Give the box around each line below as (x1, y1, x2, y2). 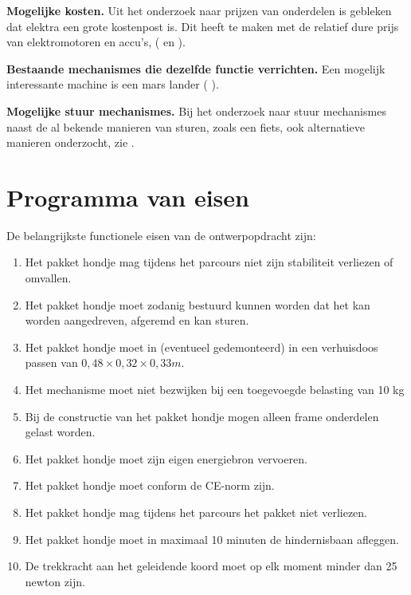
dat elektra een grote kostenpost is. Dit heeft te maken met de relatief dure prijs (6, 18, 399, 34)
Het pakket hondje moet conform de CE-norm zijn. (25, 477, 275, 494)
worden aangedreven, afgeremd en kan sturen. (25, 312, 249, 329)
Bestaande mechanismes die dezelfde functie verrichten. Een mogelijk (6, 60, 386, 77)
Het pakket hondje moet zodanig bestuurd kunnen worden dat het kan (25, 296, 370, 313)
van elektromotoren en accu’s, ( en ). (6, 33, 186, 50)
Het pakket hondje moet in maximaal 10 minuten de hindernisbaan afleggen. (25, 530, 399, 547)
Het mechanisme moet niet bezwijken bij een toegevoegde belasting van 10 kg (25, 381, 405, 398)
